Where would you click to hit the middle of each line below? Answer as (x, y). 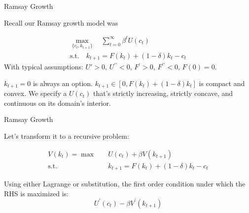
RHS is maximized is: (36, 193)
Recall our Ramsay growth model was (61, 22)
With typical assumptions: (44, 67)
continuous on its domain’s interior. (57, 103)
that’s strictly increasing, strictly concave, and (163, 93)
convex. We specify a (36, 93)
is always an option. (63, 83)
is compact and (222, 83)
